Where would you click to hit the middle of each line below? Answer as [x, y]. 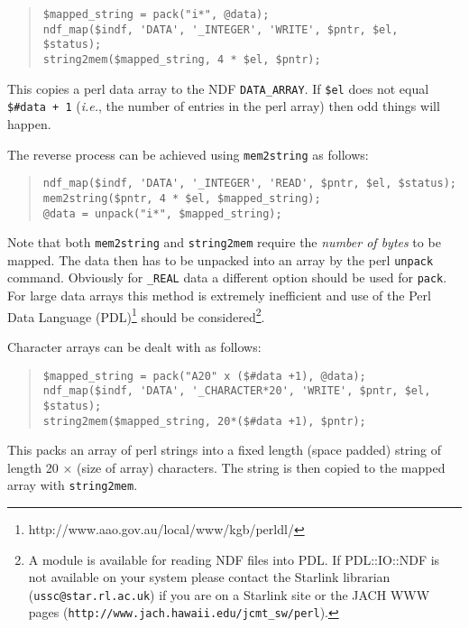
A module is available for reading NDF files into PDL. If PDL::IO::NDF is [234, 559]
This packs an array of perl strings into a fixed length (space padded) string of [224, 450]
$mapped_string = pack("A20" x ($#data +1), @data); [204, 376]
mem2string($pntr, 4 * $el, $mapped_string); [182, 198]
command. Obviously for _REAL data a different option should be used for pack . [227, 277]
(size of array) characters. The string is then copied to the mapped [261, 467]
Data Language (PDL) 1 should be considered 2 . [136, 315]
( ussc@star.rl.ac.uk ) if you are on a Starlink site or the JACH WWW [229, 594]
